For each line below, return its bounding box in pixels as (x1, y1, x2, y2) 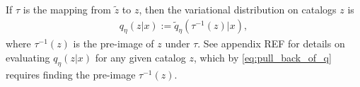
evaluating (6, 50, 50, 65)
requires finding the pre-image (6, 66, 136, 81)
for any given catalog (95, 50, 186, 65)
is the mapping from (23, 2, 111, 16)
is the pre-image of (73, 36, 154, 51)
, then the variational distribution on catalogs (139, 2, 337, 16)
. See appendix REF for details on (197, 36, 345, 51)
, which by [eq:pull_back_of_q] (193, 50, 332, 65)
